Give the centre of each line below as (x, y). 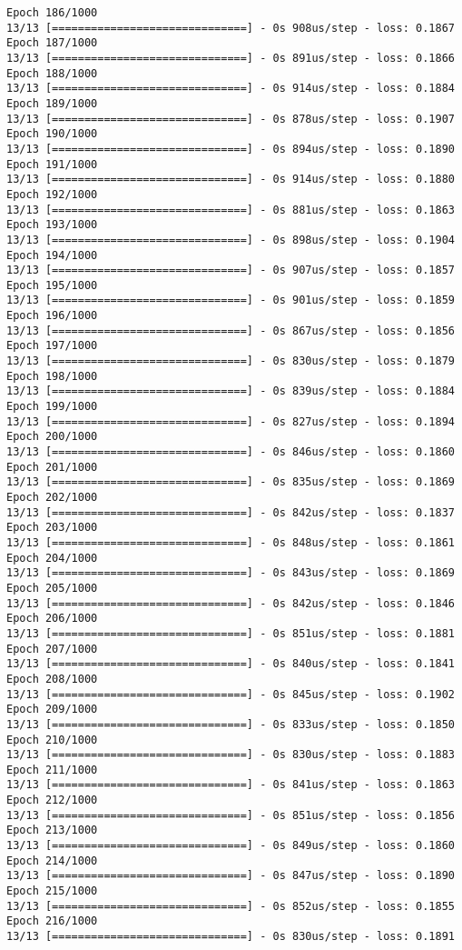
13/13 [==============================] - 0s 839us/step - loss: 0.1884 (231, 391)
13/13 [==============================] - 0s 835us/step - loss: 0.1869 (231, 482)
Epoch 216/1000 (52, 921)
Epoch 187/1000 (52, 43)
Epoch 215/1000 (52, 891)
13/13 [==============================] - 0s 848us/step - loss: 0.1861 (231, 542)
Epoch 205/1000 (52, 588)
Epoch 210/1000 (52, 740)
